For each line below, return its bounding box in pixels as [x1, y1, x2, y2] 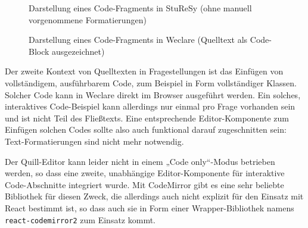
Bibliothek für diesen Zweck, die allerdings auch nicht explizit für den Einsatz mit [5, 190, 304, 202]
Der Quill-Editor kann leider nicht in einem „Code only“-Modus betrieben [5, 155, 275, 167]
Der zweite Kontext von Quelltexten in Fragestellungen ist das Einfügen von [5, 65, 284, 77]
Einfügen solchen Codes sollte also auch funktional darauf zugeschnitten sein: [5, 123, 287, 136]
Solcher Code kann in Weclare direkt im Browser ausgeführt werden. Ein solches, [5, 88, 301, 101]
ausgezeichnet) [52, 45, 105, 57]
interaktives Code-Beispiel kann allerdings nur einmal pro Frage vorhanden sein [5, 100, 295, 113]
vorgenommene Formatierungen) [29, 13, 147, 26]
